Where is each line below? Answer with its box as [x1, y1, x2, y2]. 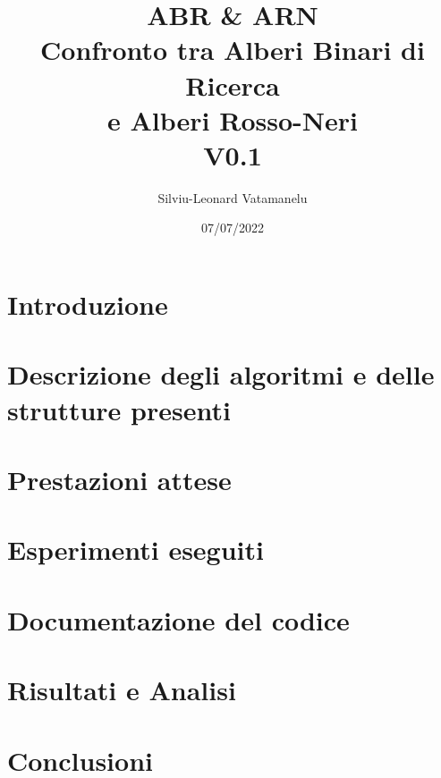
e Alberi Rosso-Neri [107, 101, 358, 138]
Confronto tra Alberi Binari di [40, 31, 425, 68]
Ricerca [185, 66, 280, 103]
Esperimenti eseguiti [7, 531, 264, 568]
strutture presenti [7, 391, 231, 427]
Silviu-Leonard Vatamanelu [157, 188, 308, 207]
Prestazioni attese [7, 461, 232, 497]
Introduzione [7, 286, 168, 323]
